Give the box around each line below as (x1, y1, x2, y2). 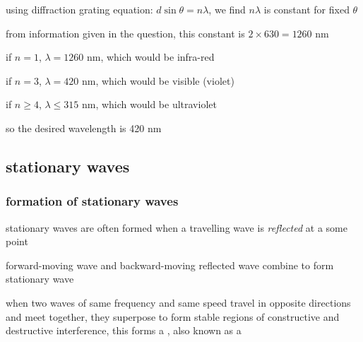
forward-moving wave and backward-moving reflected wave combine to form (6, 257, 334, 272)
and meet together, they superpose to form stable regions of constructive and (6, 309, 340, 324)
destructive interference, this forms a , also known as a (6, 323, 242, 338)
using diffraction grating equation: (6, 2, 153, 16)
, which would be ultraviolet (95, 97, 217, 112)
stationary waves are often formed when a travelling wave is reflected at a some (6, 220, 347, 235)
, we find (208, 2, 246, 16)
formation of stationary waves (6, 192, 179, 210)
